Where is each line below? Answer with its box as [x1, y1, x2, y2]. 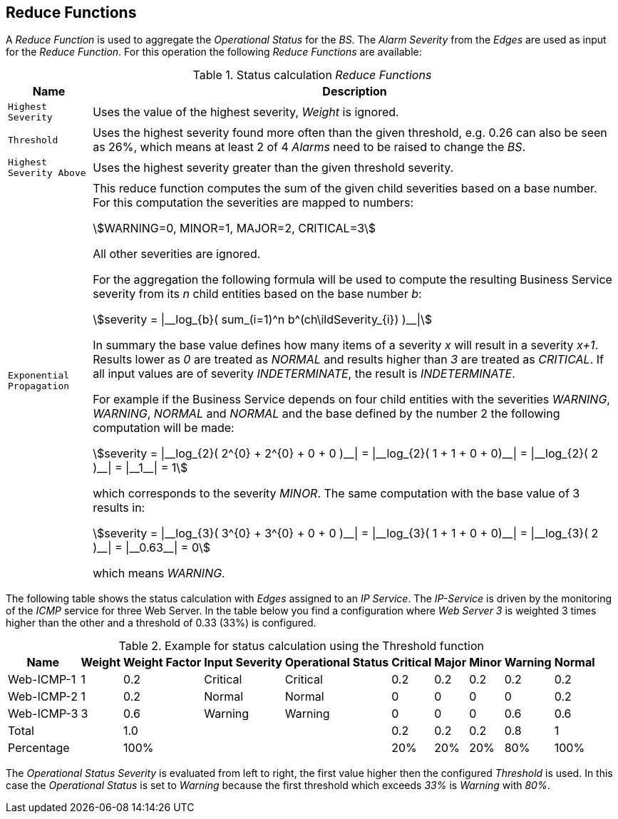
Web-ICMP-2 [8, 689, 78, 704]
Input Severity [204, 655, 282, 670]
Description [322, 84, 387, 99]
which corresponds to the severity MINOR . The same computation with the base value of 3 [93, 486, 580, 501]
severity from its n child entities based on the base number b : [93, 287, 422, 302]
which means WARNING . [93, 566, 225, 581]
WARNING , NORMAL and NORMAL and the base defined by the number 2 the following [93, 406, 560, 421]
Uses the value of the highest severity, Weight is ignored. [93, 105, 399, 120]
